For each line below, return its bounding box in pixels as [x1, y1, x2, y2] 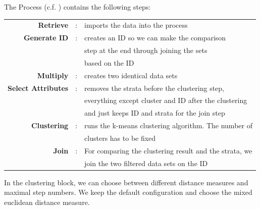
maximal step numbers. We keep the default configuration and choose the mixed [4, 187, 252, 197]
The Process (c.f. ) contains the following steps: [4, 2, 151, 12]
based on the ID [84, 57, 134, 68]
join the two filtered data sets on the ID [84, 158, 208, 168]
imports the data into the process [84, 20, 188, 30]
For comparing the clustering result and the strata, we [84, 145, 252, 155]
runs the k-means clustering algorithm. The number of [84, 120, 252, 131]
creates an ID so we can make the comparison [84, 32, 226, 43]
